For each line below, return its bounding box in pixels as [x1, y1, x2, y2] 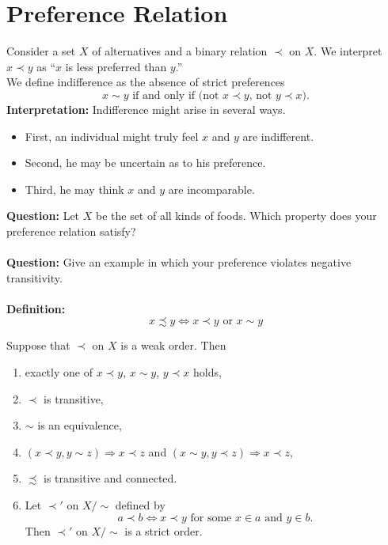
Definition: [6, 300, 66, 316]
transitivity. [6, 269, 63, 286]
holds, [192, 364, 222, 380]
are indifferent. [242, 127, 314, 144]
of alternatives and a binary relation [92, 43, 268, 59]
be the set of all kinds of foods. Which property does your [95, 207, 377, 224]
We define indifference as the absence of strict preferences [6, 74, 285, 90]
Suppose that [6, 337, 70, 354]
